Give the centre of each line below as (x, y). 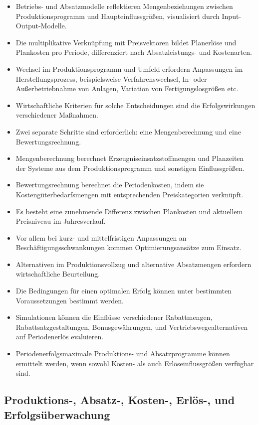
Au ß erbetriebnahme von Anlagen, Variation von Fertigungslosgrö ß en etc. (127, 88)
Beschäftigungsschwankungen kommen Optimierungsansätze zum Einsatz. (129, 247)
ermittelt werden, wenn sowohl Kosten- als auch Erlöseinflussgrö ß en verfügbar (135, 363)
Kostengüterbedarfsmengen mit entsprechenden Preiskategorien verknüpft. (129, 194)
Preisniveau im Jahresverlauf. (61, 221)
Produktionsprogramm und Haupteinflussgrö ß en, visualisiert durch (118, 16)
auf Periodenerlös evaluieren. (60, 337)
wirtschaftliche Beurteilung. (58, 274)
